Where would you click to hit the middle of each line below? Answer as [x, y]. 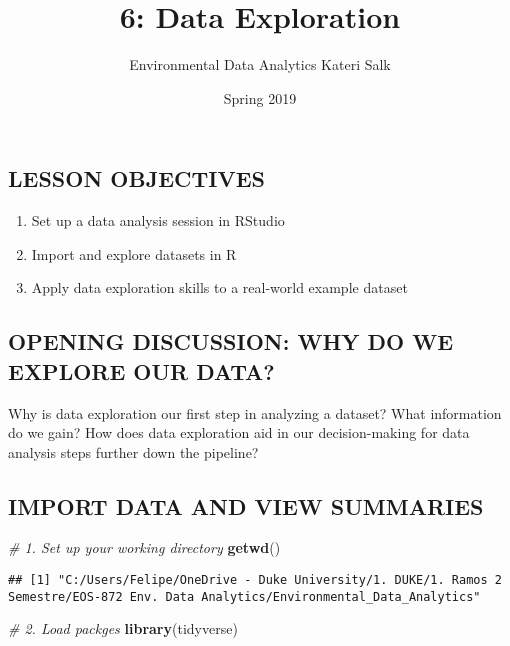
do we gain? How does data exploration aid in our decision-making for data [239, 432]
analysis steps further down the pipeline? [133, 451]
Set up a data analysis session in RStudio [158, 220]
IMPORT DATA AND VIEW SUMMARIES [246, 505]
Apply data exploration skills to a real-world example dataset [219, 287]
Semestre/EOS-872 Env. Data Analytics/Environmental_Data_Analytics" [244, 596]
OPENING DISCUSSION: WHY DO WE [231, 341]
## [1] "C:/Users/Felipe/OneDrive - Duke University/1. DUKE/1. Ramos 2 [255, 580]
